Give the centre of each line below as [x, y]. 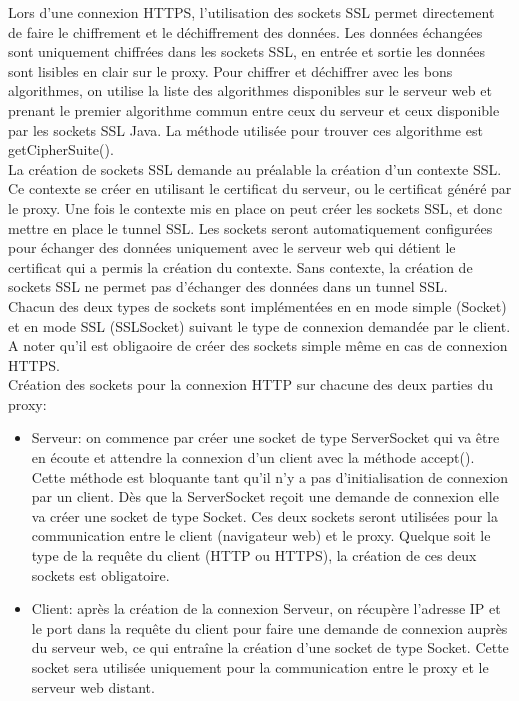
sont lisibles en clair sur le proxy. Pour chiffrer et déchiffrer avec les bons [230, 70]
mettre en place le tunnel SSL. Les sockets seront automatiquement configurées [250, 227]
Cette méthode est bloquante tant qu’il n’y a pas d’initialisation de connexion [270, 476]
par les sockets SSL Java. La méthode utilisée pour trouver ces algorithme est [245, 129]
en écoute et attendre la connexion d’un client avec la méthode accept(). [253, 457]
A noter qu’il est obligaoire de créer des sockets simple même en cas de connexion [258, 345]
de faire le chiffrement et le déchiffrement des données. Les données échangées [245, 31]
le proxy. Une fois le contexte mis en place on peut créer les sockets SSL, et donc [255, 207]
